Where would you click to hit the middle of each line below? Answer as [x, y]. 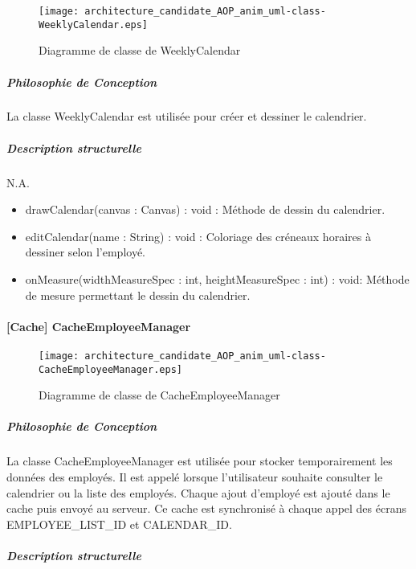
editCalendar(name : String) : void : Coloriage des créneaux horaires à [198, 236]
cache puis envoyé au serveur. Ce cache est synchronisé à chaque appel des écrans [206, 508]
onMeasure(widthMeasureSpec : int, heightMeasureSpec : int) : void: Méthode [217, 279]
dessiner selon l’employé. [85, 252]
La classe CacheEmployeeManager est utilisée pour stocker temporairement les [200, 461]
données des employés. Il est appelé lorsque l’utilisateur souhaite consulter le [195, 477]
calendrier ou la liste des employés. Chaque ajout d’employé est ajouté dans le [198, 492]
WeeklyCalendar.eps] [94, 25]
